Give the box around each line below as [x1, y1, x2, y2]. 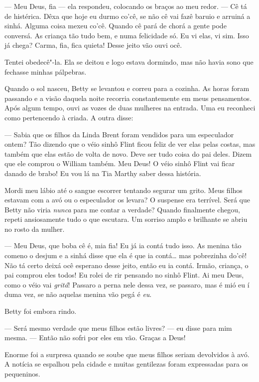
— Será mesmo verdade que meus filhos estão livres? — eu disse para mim [4, 322, 232, 333]
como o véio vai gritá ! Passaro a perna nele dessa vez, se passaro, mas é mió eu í [4, 279, 250, 289]
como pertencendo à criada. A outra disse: [4, 112, 133, 122]
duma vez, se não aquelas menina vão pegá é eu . [4, 289, 152, 299]
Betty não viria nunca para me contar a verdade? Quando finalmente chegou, [4, 204, 240, 214]
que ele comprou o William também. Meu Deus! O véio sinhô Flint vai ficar [4, 158, 235, 169]
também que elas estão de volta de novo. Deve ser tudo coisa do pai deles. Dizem [4, 148, 252, 159]
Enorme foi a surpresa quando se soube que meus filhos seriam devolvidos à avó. [4, 349, 250, 359]
